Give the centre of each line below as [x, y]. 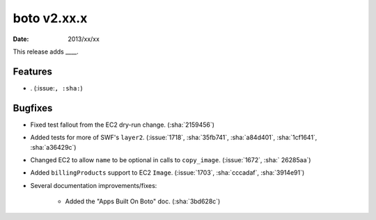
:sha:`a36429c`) [53, 147]
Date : [21, 39]
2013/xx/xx [84, 39]
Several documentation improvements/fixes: [94, 185]
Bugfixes [33, 108]
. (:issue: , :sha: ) [56, 88]
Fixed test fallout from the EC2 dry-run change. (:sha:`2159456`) [123, 125]
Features [32, 71]
